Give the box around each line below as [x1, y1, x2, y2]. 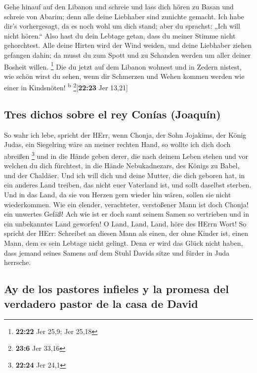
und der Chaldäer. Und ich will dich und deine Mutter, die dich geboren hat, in [4, 170, 245, 180]
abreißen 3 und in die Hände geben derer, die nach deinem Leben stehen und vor [4, 149, 248, 161]
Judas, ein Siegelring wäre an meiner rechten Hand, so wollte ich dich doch [4, 139, 231, 149]
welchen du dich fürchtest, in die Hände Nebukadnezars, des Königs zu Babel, [4, 160, 240, 171]
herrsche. [4, 257, 31, 267]
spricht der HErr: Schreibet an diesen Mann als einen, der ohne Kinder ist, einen [4, 228, 248, 238]
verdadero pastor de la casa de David [4, 296, 198, 311]
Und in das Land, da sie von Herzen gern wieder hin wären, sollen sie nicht [4, 189, 231, 200]
